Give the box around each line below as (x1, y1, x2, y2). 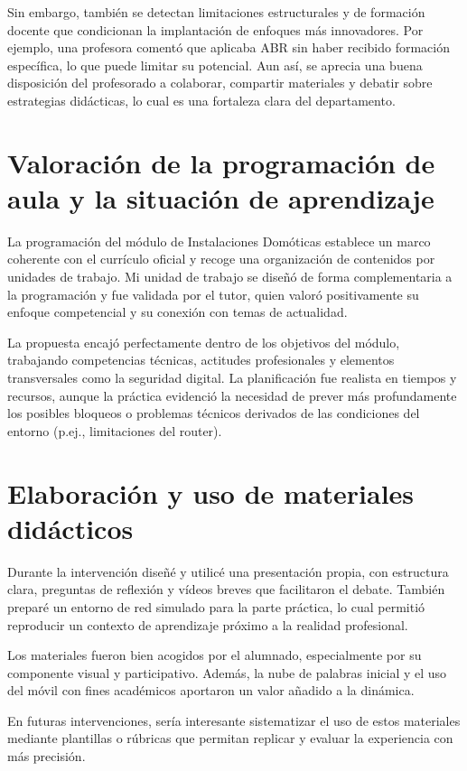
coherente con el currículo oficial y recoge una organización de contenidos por (7, 249, 435, 268)
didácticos (7, 509, 134, 546)
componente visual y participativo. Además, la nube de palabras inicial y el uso (7, 663, 447, 682)
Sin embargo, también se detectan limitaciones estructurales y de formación (7, 3, 425, 21)
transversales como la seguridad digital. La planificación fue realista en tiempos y (7, 368, 457, 387)
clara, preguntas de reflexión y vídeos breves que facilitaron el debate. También (7, 580, 445, 599)
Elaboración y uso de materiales (7, 474, 415, 511)
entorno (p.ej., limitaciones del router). (7, 421, 222, 440)
